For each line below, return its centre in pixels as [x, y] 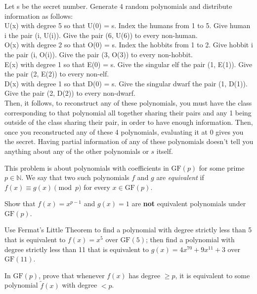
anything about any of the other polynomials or [77, 151]
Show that [20, 203]
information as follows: [39, 16]
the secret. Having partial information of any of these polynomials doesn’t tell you [129, 141]
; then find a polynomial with [190, 239]
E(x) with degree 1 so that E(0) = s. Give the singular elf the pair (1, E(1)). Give [128, 64]
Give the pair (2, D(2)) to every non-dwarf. [70, 93]
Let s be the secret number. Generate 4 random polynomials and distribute [118, 6]
